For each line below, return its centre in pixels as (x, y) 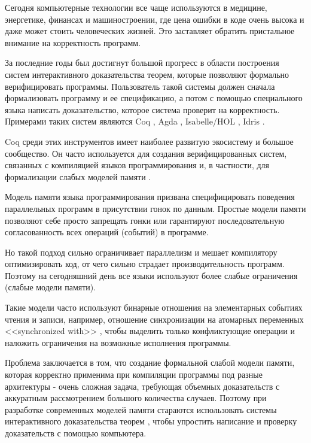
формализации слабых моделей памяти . (78, 176)
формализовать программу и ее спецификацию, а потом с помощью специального (154, 98)
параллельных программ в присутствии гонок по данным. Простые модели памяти (155, 208)
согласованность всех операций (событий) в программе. (107, 232)
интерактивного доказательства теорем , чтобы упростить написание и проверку (151, 421)
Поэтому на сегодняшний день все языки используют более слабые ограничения (151, 275)
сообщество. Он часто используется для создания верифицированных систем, (146, 153)
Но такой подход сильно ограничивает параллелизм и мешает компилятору (141, 252)
